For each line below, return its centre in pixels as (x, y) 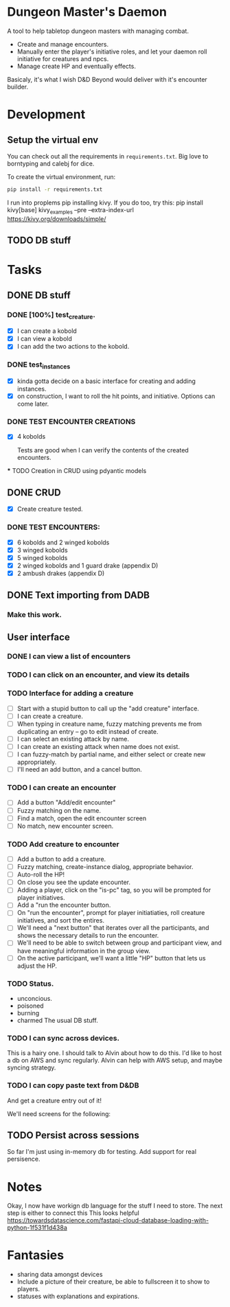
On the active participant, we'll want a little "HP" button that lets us (111, 958)
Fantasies (35, 1255)
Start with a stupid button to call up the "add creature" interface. (108, 708)
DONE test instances (39, 365)
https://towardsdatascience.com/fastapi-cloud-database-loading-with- (108, 1221)
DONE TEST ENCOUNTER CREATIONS (71, 421)
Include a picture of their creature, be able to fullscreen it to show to (113, 1282)
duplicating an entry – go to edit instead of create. (88, 731)
